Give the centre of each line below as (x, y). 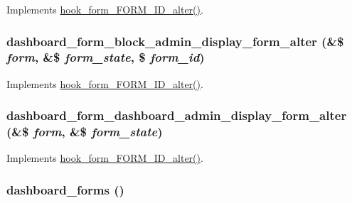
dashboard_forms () (65, 189)
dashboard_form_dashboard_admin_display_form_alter (177, 115)
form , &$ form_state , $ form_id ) (106, 57)
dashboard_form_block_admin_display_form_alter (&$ (175, 41)
